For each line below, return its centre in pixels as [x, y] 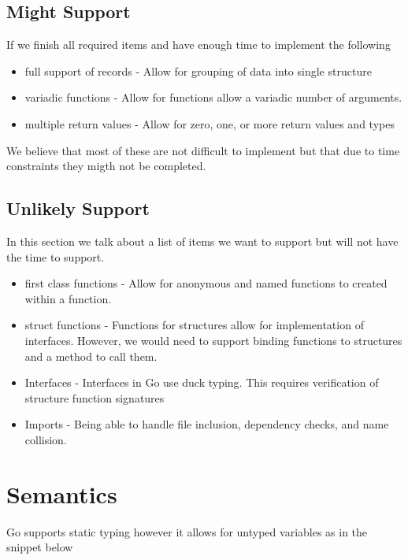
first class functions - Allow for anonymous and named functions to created [206, 283]
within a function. [68, 298]
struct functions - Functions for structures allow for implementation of [194, 325]
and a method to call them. [91, 356]
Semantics [62, 493]
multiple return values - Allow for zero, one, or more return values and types [210, 123]
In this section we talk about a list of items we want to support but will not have [202, 241]
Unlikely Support [78, 208]
